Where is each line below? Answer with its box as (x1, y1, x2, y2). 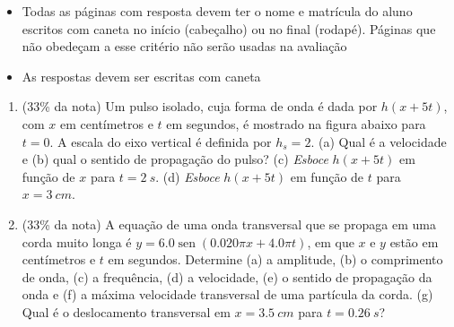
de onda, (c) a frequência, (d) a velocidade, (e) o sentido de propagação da (22, 267, 432, 286)
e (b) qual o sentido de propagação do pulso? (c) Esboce (22, 150, 328, 168)
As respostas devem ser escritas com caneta (22, 66, 261, 85)
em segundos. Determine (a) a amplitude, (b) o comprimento (108, 250, 443, 269)
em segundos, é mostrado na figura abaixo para (166, 114, 426, 133)
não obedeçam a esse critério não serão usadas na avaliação (22, 37, 347, 56)
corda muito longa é (22, 232, 132, 251)
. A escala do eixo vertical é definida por (49, 132, 272, 151)
